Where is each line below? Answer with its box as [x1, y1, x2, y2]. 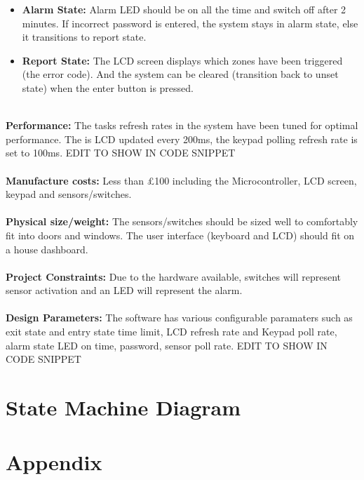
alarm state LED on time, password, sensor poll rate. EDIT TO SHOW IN [6, 338, 328, 352]
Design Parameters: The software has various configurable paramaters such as [6, 310, 353, 325]
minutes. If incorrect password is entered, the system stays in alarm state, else [22, 15, 358, 30]
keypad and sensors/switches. [6, 187, 132, 201]
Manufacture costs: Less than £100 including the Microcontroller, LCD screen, [6, 173, 357, 187]
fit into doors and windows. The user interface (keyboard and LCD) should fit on [6, 227, 355, 242]
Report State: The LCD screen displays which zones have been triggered [22, 53, 343, 67]
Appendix [6, 448, 102, 476]
